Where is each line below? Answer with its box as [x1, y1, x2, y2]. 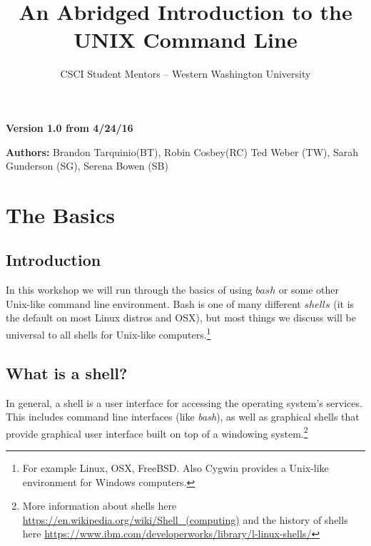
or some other [278, 282, 340, 297]
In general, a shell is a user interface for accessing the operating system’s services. [6, 395, 362, 410]
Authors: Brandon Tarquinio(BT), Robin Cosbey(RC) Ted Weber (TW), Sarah [6, 144, 359, 159]
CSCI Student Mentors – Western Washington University [60, 66, 311, 81]
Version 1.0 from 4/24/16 [6, 120, 133, 135]
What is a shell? [6, 361, 128, 383]
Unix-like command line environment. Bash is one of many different [6, 296, 301, 311]
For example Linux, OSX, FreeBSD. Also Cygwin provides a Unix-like [22, 460, 329, 475]
